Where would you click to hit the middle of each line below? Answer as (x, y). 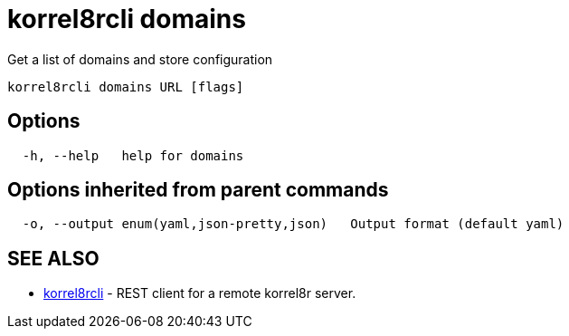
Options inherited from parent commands (198, 190)
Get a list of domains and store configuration (140, 59)
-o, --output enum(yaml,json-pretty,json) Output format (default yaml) (293, 224)
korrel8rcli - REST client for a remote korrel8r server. (200, 293)
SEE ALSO (53, 258)
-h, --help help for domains (133, 155)
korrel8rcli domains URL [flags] (126, 86)
